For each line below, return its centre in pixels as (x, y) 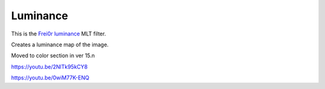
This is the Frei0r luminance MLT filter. (59, 34)
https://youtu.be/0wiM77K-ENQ (50, 78)
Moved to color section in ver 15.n (53, 56)
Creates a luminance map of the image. (60, 44)
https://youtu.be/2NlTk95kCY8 (49, 67)
